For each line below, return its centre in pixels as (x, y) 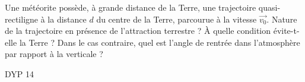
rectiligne (22, 19)
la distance (67, 19)
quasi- (269, 7)
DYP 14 (19, 73)
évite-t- (286, 31)
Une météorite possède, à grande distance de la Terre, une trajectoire (131, 7)
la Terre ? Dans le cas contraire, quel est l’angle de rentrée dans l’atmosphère (160, 42)
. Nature (282, 19)
